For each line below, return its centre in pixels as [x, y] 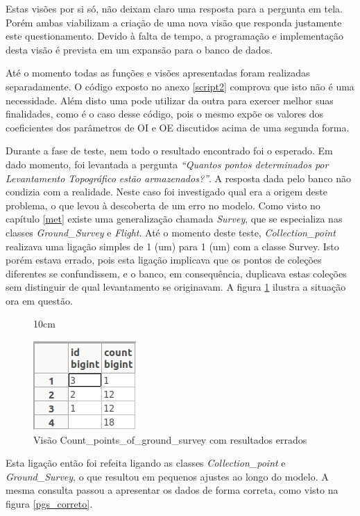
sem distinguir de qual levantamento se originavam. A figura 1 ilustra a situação [176, 287]
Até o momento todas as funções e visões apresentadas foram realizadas [158, 73]
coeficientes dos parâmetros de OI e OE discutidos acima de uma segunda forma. [178, 127]
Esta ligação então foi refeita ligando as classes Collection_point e [146, 463]
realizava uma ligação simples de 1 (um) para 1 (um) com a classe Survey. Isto [172, 246]
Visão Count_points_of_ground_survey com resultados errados [170, 439]
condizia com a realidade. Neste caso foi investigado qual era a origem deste [166, 192]
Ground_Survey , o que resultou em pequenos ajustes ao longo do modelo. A [167, 476]
